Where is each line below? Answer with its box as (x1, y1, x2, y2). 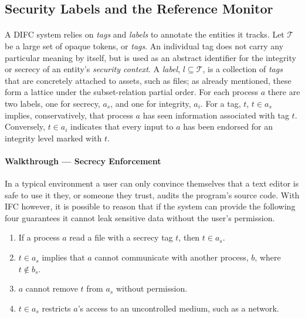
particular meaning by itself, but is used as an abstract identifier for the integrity (5, 51, 296, 63)
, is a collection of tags (202, 63, 283, 75)
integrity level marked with (5, 131, 102, 144)
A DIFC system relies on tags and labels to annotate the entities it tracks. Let (5, 28, 284, 40)
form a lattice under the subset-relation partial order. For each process (5, 86, 259, 98)
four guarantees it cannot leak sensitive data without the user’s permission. (5, 211, 275, 224)
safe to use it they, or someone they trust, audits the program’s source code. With (5, 188, 300, 201)
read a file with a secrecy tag (69, 231, 173, 243)
